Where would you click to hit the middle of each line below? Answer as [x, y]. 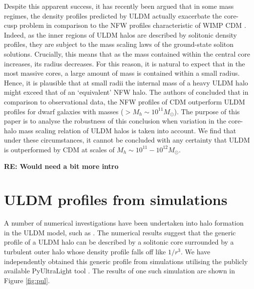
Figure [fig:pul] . [27, 280]
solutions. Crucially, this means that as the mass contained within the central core [127, 53]
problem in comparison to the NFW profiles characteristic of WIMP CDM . [133, 25]
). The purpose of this [207, 111]
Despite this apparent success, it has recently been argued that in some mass [119, 6]
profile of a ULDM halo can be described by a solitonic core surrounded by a [119, 242]
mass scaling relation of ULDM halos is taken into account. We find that [127, 130]
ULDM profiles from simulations [116, 199]
